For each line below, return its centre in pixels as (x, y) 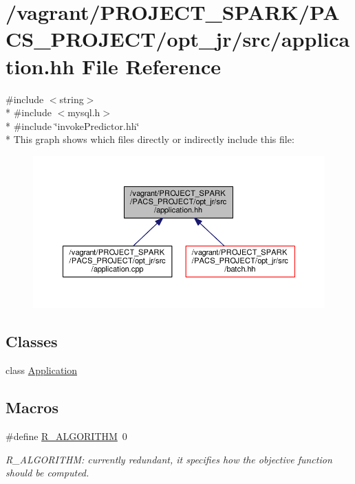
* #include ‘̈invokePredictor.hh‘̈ (73, 125)
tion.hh (40, 66)
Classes (32, 341)
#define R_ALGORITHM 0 (66, 436)
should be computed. (47, 473)
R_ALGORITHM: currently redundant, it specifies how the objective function (169, 459)
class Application (42, 370)
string (72, 99)
